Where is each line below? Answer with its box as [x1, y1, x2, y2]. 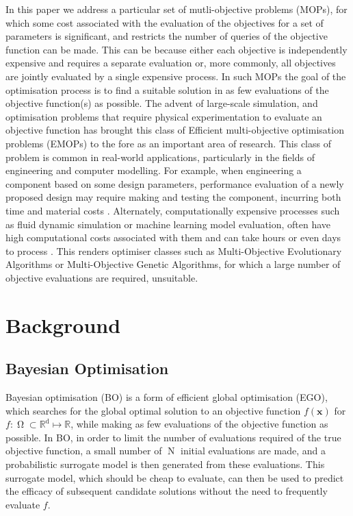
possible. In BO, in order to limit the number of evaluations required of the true [5, 430, 341, 444]
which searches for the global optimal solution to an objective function [5, 403, 301, 417]
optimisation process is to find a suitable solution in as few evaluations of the [5, 82, 329, 97]
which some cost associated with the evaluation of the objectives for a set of [5, 15, 324, 29]
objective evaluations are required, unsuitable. [5, 270, 198, 284]
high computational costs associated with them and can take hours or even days [5, 230, 341, 245]
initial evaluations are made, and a [180, 443, 326, 458]
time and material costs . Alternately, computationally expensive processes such [5, 203, 340, 217]
